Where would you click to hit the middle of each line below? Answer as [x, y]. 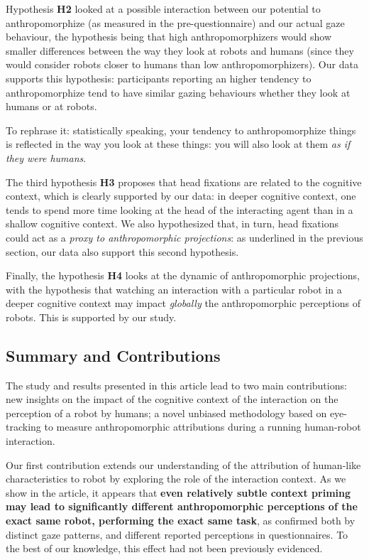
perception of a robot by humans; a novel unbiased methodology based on [166, 413]
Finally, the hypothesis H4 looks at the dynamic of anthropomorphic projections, [183, 275]
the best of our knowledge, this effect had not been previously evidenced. [164, 548]
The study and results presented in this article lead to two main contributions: [176, 385]
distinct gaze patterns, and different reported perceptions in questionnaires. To [177, 534]
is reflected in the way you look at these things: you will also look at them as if [178, 144]
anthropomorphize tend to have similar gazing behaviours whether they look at [178, 92]
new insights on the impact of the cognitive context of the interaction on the [172, 399]
